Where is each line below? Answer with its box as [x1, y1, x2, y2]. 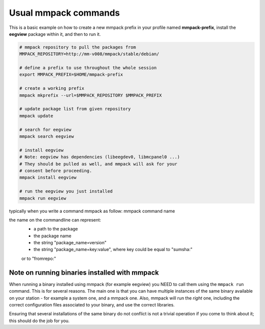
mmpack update [19, 113, 53, 119]
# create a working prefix [19, 86, 84, 91]
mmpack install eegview [19, 175, 77, 180]
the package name [33, 233, 72, 239]
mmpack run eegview [19, 195, 66, 201]
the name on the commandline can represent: [9, 217, 102, 223]
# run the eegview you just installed [19, 189, 113, 194]
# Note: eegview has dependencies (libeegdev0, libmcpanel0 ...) [19, 154, 180, 160]
